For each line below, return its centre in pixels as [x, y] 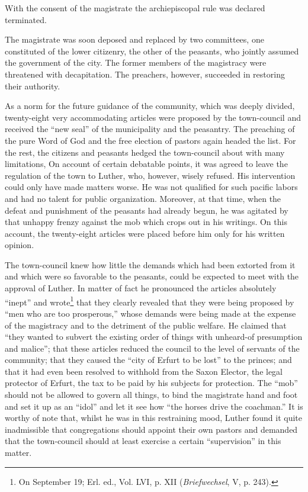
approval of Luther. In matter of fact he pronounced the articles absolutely [141, 288]
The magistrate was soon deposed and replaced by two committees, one [134, 39]
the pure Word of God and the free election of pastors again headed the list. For [150, 140]
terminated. [26, 19]
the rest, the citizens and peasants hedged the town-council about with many [145, 152]
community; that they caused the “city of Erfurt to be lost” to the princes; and [148, 360]
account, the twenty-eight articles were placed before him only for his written [145, 233]
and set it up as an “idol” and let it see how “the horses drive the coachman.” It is [154, 406]
